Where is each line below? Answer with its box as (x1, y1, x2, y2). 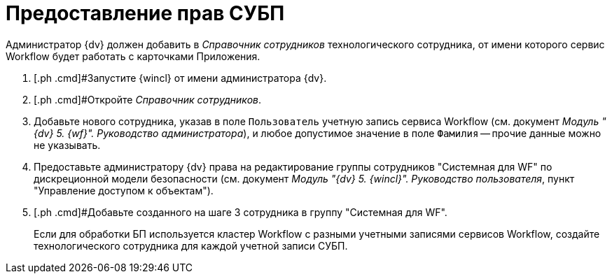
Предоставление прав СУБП (6, 1, 285, 25)
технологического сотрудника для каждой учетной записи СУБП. (34, 239, 348, 252)
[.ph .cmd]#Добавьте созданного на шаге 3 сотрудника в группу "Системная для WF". (34, 206, 447, 218)
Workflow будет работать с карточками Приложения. (6, 50, 260, 62)
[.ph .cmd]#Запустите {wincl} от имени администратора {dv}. (34, 71, 327, 84)
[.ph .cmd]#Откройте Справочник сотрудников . (34, 93, 262, 106)
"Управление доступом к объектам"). (34, 184, 214, 196)
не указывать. (34, 138, 101, 151)
